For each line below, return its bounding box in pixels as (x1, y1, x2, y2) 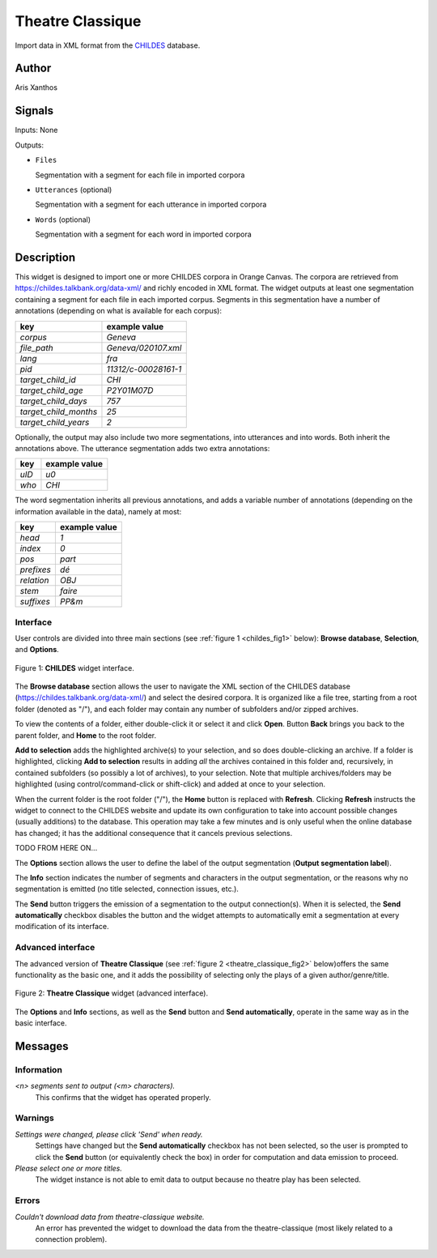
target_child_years (19, 416, 90, 428)
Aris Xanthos (15, 83, 58, 92)
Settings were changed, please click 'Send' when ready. (15, 1129, 203, 1139)
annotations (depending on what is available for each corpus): (15, 306, 223, 316)
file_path (19, 342, 53, 353)
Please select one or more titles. (15, 1163, 123, 1174)
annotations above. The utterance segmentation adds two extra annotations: (15, 443, 270, 453)
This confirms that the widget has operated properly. (35, 1092, 212, 1102)
